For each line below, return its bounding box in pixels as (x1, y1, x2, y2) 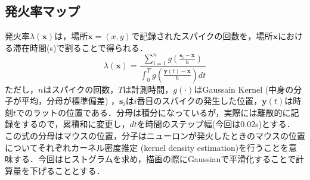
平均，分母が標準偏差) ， (21, 94, 120, 107)
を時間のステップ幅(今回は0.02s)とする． (137, 118, 295, 130)
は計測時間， (123, 83, 173, 95)
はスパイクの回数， (43, 83, 119, 95)
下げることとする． (29, 164, 105, 176)
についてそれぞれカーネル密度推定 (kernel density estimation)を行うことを (5, 141, 289, 153)
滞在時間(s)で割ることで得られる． (13, 41, 148, 53)
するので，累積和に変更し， (21, 118, 130, 130)
